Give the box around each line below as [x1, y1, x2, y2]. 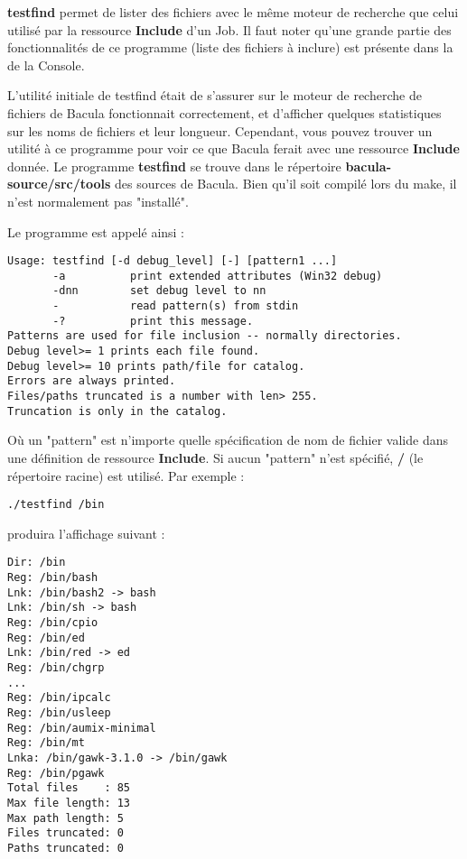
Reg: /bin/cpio [7, 616, 98, 629]
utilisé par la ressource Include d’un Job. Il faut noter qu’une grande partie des [7, 20, 452, 39]
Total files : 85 [7, 781, 131, 795]
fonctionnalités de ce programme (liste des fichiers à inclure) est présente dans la [7, 38, 453, 57]
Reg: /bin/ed [7, 631, 85, 644]
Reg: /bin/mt [7, 736, 85, 750]
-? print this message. [52, 314, 254, 328]
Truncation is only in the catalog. [7, 404, 228, 418]
